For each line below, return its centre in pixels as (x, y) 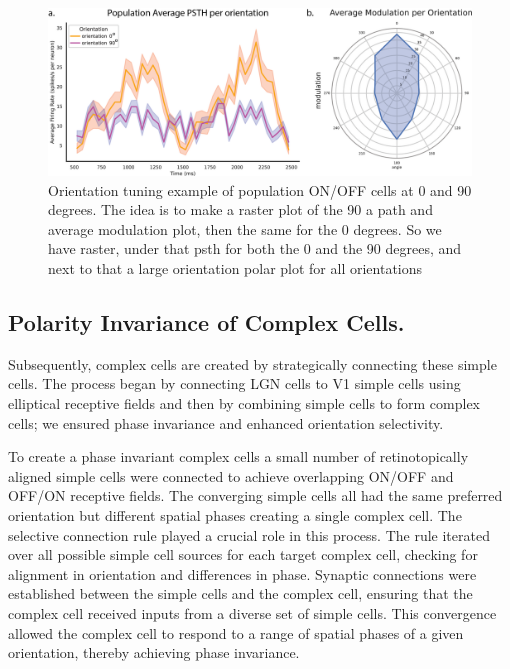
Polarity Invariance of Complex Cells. (206, 322)
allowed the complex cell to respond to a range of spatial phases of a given (236, 632)
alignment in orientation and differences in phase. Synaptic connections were (242, 573)
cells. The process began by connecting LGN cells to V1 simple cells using (234, 383)
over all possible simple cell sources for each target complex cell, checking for (243, 554)
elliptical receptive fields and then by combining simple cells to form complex (244, 403)
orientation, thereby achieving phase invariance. (154, 652)
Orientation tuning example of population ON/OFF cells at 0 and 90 (260, 189)
